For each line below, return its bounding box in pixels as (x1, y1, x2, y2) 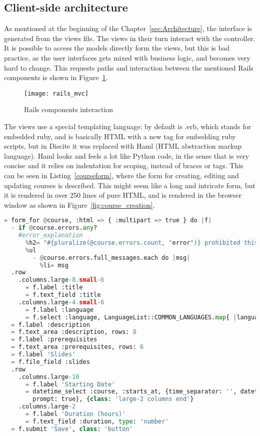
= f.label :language (25, 306, 93, 313)
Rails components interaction (24, 104, 113, 115)
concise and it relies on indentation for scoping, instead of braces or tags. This (4, 160, 243, 171)
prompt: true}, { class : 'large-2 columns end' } (32, 395, 194, 403)
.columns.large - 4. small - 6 (18, 298, 104, 306)
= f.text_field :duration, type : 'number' (25, 417, 169, 425)
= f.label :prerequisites (11, 336, 97, 343)
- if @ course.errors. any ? (11, 224, 97, 232)
